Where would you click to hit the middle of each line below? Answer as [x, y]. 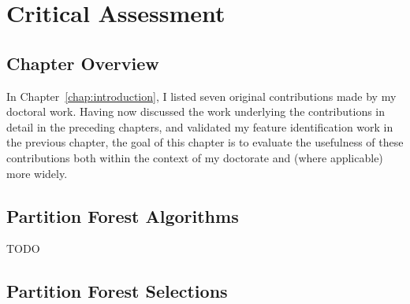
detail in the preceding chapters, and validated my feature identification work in [200, 126]
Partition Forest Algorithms [123, 215]
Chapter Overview [83, 63]
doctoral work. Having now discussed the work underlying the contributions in [196, 111]
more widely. [37, 173]
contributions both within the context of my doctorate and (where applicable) [195, 157]
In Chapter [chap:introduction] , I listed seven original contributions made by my [201, 96]
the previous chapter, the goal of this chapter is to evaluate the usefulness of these [205, 142]
